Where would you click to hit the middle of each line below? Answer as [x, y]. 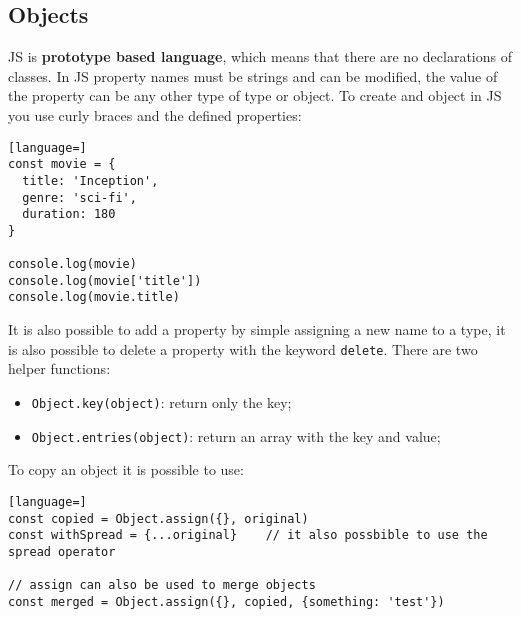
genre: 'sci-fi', [79, 197]
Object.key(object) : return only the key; [161, 401]
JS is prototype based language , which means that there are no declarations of [260, 56]
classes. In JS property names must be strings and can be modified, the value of [253, 75]
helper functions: [59, 368]
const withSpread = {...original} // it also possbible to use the [248, 535]
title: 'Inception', [90, 180]
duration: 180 [69, 214]
